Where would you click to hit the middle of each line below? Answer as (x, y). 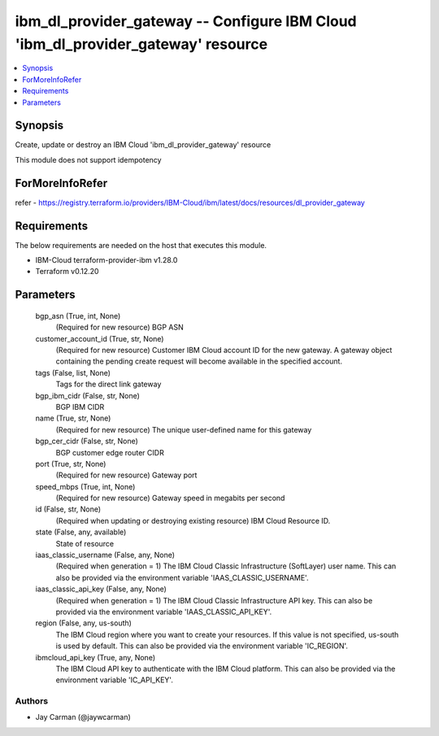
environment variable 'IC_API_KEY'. (115, 680)
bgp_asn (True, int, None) (78, 316)
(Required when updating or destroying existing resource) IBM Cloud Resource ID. (193, 520)
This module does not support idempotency (88, 159)
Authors (32, 701)
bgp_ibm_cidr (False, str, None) (87, 395)
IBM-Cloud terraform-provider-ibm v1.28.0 (106, 260)
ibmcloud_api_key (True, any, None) (96, 657)
